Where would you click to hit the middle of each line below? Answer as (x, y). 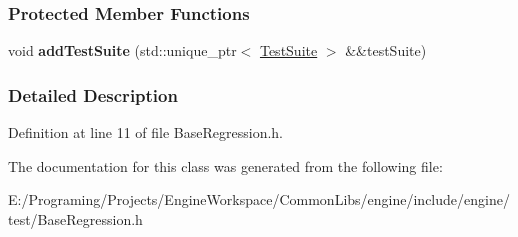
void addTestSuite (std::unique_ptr (122, 50)
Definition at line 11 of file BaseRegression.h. (146, 132)
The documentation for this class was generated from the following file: (225, 165)
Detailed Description (93, 94)
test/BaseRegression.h (75, 218)
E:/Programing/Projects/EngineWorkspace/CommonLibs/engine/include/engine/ (259, 199)
